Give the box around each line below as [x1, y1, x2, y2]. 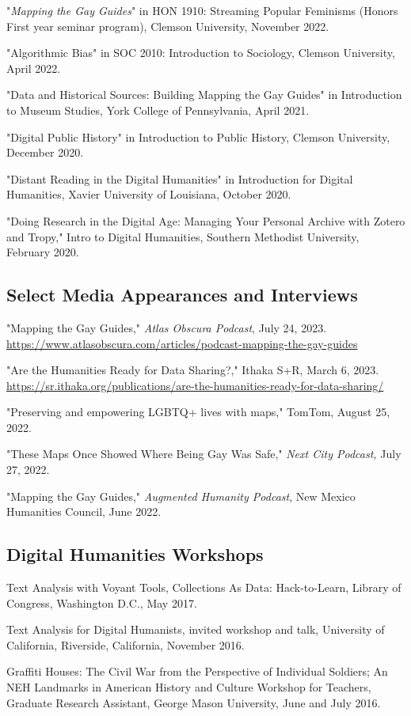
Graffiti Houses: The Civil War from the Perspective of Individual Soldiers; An [6, 663, 388, 680]
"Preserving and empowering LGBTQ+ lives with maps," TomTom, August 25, [6, 403, 390, 420]
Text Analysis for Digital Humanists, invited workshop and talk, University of [6, 621, 385, 638]
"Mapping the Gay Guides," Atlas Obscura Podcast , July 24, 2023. [6, 319, 327, 335]
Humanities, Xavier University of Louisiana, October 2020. [6, 186, 291, 203]
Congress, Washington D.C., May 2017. [6, 594, 197, 611]
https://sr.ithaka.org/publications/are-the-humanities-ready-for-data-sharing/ [6, 377, 384, 393]
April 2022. [6, 59, 61, 76]
